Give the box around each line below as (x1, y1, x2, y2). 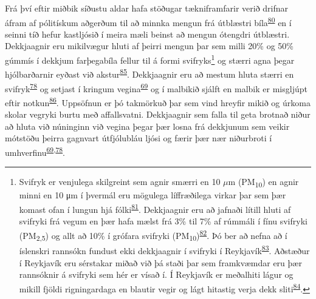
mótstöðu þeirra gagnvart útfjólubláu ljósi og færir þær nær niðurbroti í (5, 132, 272, 144)
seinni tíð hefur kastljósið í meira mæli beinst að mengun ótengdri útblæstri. (5, 27, 290, 40)
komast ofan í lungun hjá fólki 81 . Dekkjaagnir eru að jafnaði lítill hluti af (19, 201, 291, 215)
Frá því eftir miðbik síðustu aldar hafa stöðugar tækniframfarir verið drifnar (5, 2, 289, 14)
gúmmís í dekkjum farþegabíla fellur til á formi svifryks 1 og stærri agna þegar (5, 52, 295, 66)
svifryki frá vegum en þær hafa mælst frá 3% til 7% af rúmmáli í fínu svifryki (19, 215, 307, 227)
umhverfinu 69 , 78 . (5, 144, 66, 158)
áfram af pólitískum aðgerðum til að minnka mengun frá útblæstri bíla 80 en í (5, 14, 292, 29)
